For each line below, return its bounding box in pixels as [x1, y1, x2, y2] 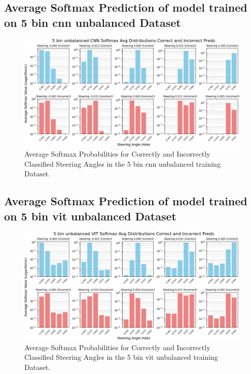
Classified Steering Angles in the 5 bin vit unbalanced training [24, 352, 218, 362]
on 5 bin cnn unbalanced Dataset [4, 14, 181, 30]
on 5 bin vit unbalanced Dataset [4, 208, 176, 223]
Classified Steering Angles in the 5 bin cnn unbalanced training [24, 158, 221, 169]
